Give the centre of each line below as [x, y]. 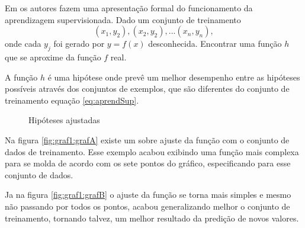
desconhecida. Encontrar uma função [215, 44]
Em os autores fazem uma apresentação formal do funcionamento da [129, 8]
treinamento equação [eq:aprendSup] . [72, 100]
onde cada [23, 44]
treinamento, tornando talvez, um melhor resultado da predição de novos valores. [152, 218]
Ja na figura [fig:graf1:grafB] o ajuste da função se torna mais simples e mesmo [148, 195]
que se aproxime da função [53, 57]
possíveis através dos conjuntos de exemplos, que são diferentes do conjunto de [147, 89]
